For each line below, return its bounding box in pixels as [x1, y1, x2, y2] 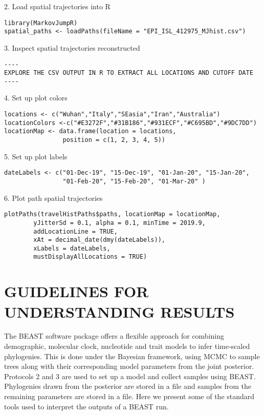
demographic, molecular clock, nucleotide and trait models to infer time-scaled [4, 341, 250, 351]
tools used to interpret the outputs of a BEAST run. [4, 401, 169, 411]
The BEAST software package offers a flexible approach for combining [4, 330, 225, 341]
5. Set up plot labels [4, 151, 68, 161]
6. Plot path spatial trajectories [4, 192, 103, 203]
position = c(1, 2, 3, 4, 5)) [62, 136, 165, 144]
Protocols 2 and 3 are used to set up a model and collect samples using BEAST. [4, 370, 256, 381]
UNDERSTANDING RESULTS [4, 301, 235, 322]
